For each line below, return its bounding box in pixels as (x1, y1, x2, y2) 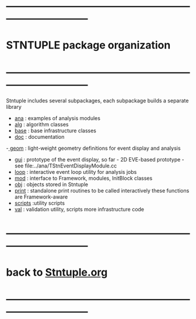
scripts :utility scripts (14, 200, 65, 207)
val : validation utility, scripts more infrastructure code (14, 206, 145, 213)
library (6, 104, 22, 111)
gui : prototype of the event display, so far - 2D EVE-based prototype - (14, 156, 185, 163)
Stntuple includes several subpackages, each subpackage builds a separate (6, 97, 189, 104)
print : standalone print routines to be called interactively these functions (14, 187, 190, 194)
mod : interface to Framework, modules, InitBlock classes (14, 175, 153, 182)
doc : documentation (14, 133, 65, 140)
